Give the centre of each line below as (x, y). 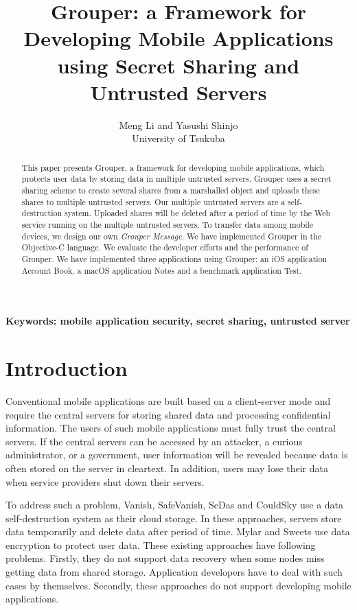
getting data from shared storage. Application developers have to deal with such (174, 572)
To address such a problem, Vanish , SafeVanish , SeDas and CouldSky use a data (175, 505)
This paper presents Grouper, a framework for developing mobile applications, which (173, 167)
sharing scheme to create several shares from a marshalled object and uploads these (171, 190)
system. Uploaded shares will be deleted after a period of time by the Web (197, 213)
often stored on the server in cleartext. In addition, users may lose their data (167, 468)
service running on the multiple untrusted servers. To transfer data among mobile (168, 224)
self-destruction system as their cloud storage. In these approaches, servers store (174, 518)
